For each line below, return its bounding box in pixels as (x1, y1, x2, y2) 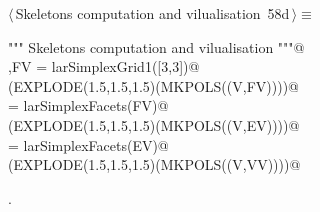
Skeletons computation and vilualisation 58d (15, 3, 290, 23)
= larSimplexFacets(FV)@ (8, 95, 169, 116)
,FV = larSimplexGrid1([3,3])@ (8, 56, 200, 77)
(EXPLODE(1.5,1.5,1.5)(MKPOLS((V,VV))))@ (8, 154, 301, 175)
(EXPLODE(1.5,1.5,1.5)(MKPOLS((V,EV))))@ (8, 114, 300, 135)
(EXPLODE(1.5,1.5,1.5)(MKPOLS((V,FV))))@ (8, 75, 299, 96)
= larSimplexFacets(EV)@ (8, 134, 169, 155)
